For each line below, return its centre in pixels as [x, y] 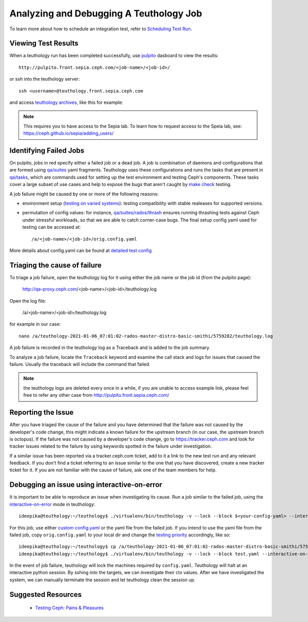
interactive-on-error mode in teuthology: [52, 504]
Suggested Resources [46, 594]
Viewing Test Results [44, 43]
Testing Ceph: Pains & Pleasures [69, 608]
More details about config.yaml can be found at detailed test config [81, 250]
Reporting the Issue [42, 413]
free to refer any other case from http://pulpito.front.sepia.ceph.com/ [96, 395]
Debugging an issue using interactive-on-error [86, 485]
